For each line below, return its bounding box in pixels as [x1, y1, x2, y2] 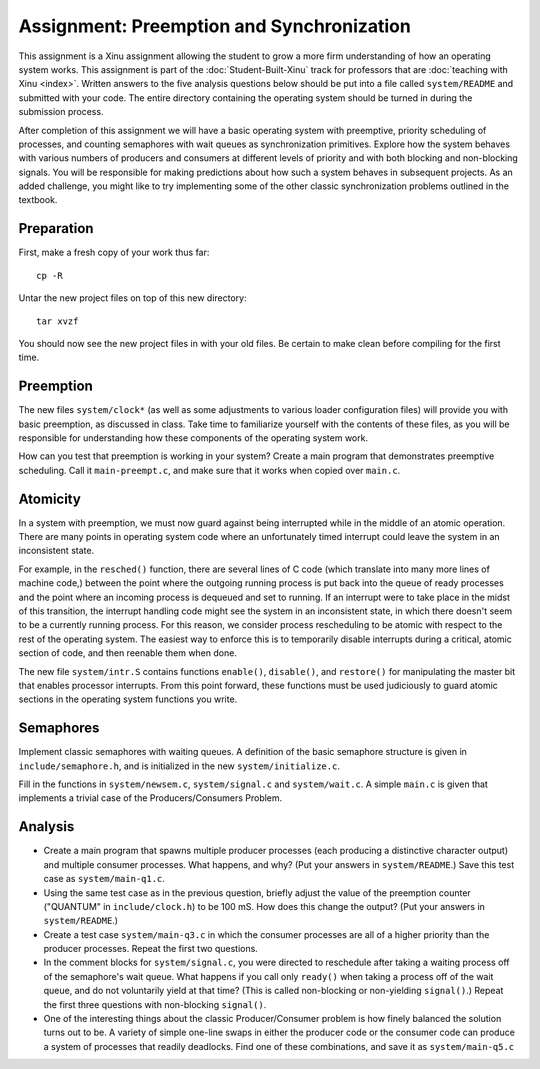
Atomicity [18, 490, 82, 507]
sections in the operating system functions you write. [18, 693, 238, 705]
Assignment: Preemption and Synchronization [18, 15, 412, 37]
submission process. [18, 106, 104, 118]
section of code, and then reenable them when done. [18, 647, 237, 659]
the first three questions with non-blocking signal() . [43, 998, 267, 1010]
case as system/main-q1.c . [43, 873, 165, 885]
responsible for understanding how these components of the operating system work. [18, 432, 369, 444]
